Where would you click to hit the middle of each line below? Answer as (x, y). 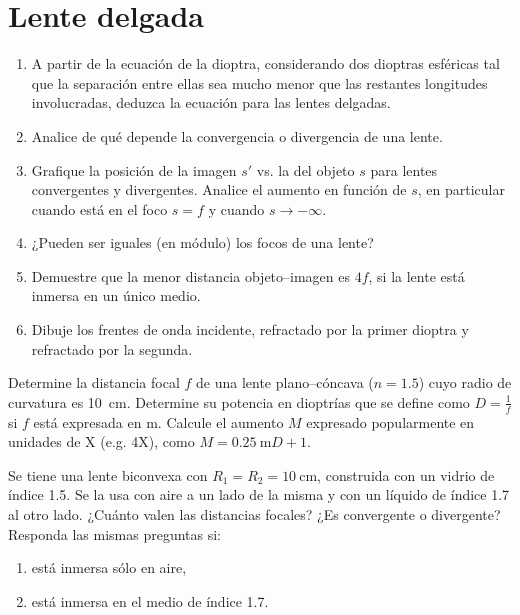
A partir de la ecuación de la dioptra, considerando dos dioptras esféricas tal (265, 63)
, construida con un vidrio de (406, 474)
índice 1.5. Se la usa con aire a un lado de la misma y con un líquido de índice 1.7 (259, 494)
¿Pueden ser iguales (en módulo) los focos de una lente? (202, 242)
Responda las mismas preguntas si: (115, 533)
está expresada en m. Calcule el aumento (158, 421)
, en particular (461, 189)
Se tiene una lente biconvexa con (108, 474)
